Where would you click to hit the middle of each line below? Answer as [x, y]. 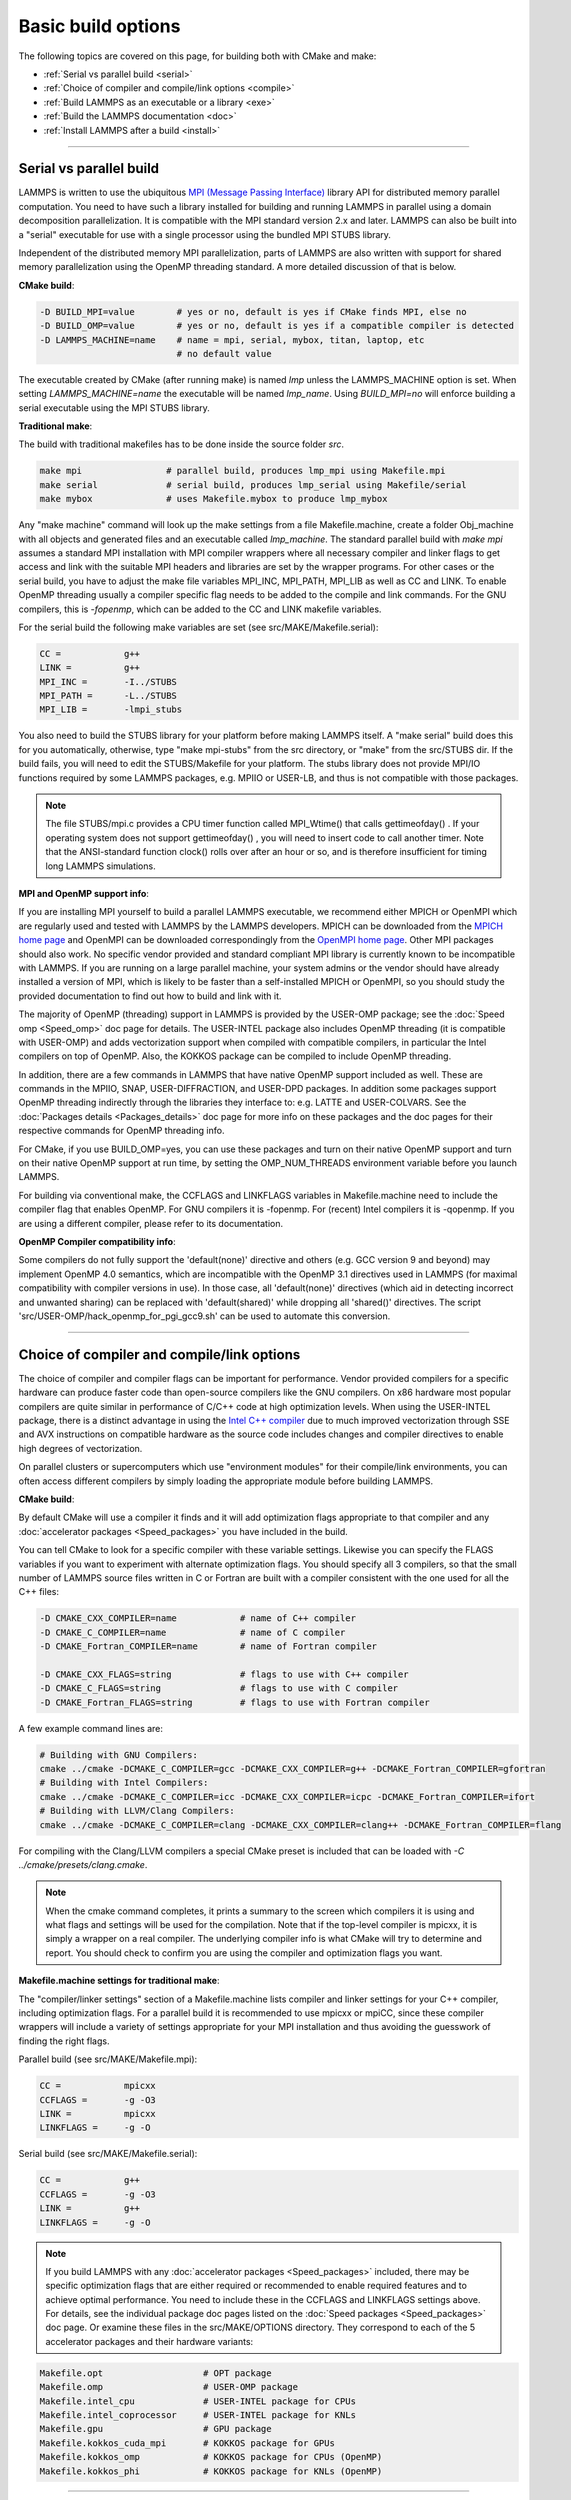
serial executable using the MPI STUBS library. [114, 407]
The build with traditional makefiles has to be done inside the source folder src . [181, 444]
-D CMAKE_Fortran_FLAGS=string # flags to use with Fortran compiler [234, 1702]
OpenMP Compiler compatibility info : [97, 1241]
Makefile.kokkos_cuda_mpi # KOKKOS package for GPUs [187, 2443]
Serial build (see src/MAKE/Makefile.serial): [108, 2154]
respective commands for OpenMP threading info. [121, 1131]
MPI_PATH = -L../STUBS [108, 696]
